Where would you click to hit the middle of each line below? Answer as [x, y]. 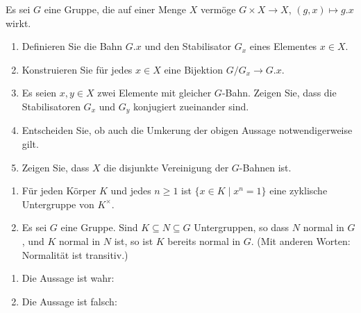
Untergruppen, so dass [242, 227]
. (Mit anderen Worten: [301, 240]
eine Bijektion [193, 69]
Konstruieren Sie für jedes [77, 69]
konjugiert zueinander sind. [191, 106]
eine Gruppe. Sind [99, 227]
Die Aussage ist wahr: [68, 278]
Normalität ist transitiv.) [75, 254]
